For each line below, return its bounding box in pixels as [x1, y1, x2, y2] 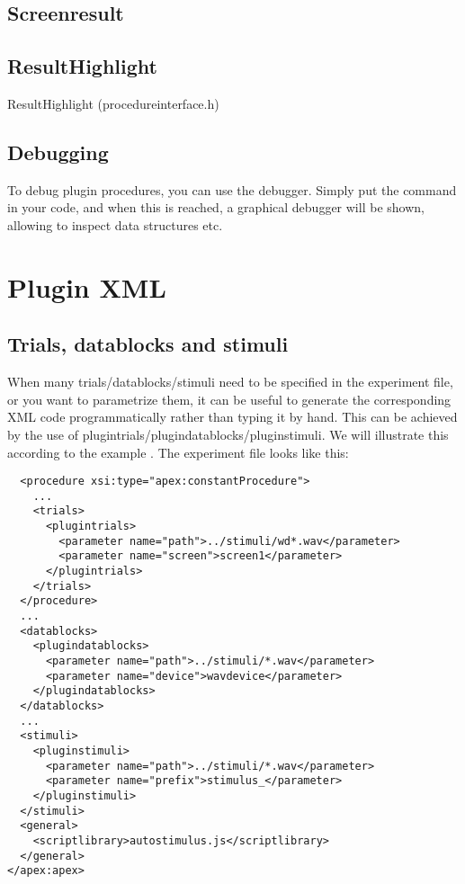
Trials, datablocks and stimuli [7, 330, 289, 358]
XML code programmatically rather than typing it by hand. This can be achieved [7, 407, 458, 426]
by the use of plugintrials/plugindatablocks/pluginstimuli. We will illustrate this [7, 424, 449, 443]
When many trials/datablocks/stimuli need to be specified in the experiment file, [7, 372, 453, 391]
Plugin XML [7, 268, 166, 305]
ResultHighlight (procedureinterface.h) [7, 94, 219, 112]
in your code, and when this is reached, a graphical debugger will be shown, [7, 198, 425, 217]
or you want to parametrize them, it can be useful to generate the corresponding [7, 389, 452, 408]
